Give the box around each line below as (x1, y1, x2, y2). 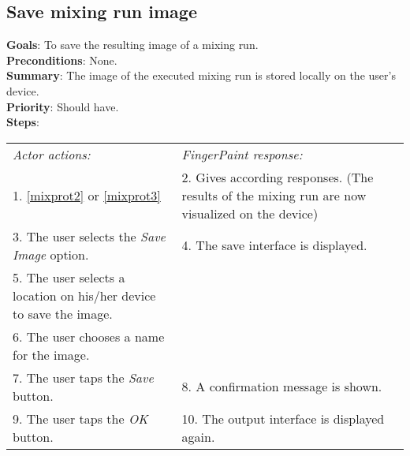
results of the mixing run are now (181, 185, 367, 204)
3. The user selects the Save (13, 226, 166, 245)
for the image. (13, 345, 90, 364)
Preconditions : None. (6, 51, 117, 68)
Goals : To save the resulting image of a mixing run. (6, 36, 259, 53)
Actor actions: (13, 144, 91, 163)
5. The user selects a (13, 267, 125, 286)
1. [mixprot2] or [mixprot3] (13, 185, 161, 204)
